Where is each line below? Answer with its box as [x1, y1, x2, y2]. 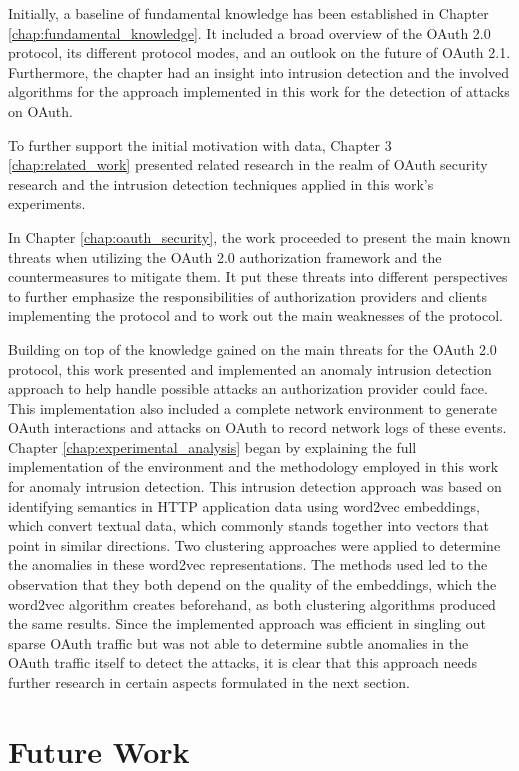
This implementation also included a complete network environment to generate [8, 397, 498, 418]
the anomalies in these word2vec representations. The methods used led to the [8, 554, 488, 575]
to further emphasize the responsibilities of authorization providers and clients [8, 285, 488, 306]
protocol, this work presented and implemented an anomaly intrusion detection [8, 358, 492, 379]
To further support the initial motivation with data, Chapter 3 [8, 134, 392, 155]
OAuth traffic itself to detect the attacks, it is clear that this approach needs [8, 652, 478, 673]
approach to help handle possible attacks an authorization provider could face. [8, 378, 488, 399]
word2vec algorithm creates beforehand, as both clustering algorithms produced [8, 593, 496, 614]
